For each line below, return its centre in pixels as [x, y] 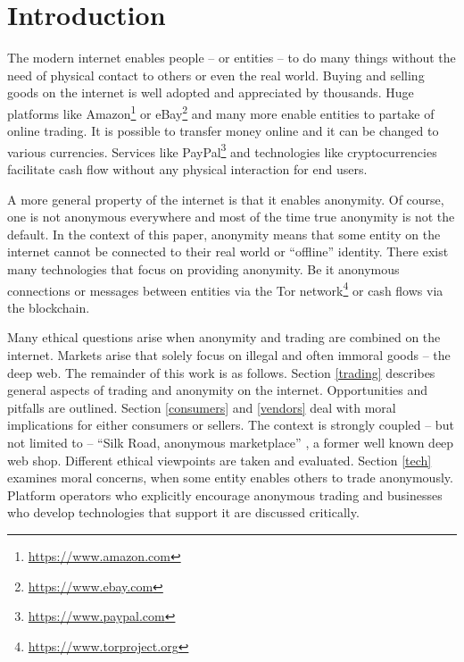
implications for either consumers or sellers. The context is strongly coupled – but [231, 425]
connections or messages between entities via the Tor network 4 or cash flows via [225, 289]
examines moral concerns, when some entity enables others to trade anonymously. [230, 478]
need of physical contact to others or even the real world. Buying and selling [216, 75]
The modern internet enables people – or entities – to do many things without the [232, 58]
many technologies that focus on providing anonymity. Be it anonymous [203, 268]
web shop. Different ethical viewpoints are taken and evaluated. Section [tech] [220, 460]
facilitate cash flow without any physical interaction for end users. [187, 169]
